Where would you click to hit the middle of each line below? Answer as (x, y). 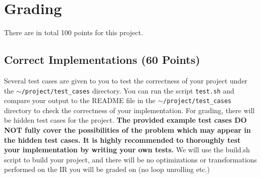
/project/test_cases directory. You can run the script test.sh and (128, 90)
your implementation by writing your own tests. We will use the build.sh (127, 150)
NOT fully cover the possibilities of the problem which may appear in (127, 130)
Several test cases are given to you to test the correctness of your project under (126, 80)
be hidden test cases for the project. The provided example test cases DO (125, 120)
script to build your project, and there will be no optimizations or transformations (130, 159)
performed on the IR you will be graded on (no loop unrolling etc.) (107, 169)
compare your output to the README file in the (80, 100)
